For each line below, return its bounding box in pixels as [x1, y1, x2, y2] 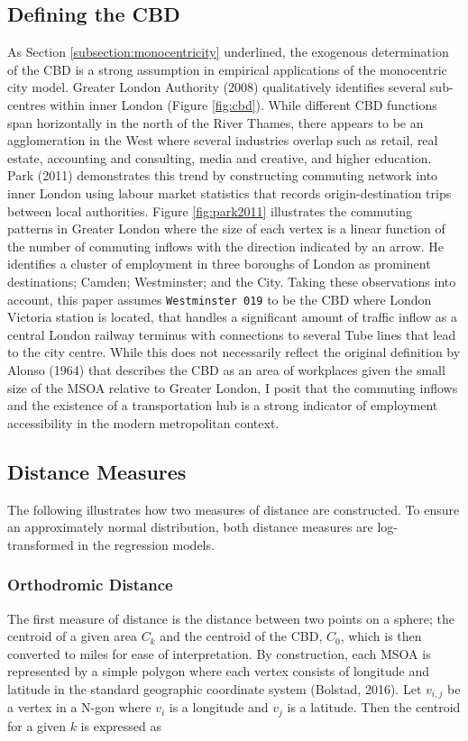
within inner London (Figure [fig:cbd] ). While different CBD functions [50, 95, 437, 114]
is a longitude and [169, 698, 269, 717]
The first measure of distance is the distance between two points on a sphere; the [7, 608, 455, 627]
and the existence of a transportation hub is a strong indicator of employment [7, 396, 438, 415]
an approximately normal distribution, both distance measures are [7, 517, 373, 536]
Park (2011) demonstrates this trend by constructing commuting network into [7, 166, 438, 185]
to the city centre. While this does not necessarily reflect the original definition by [7, 343, 461, 361]
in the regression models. [78, 535, 215, 553]
